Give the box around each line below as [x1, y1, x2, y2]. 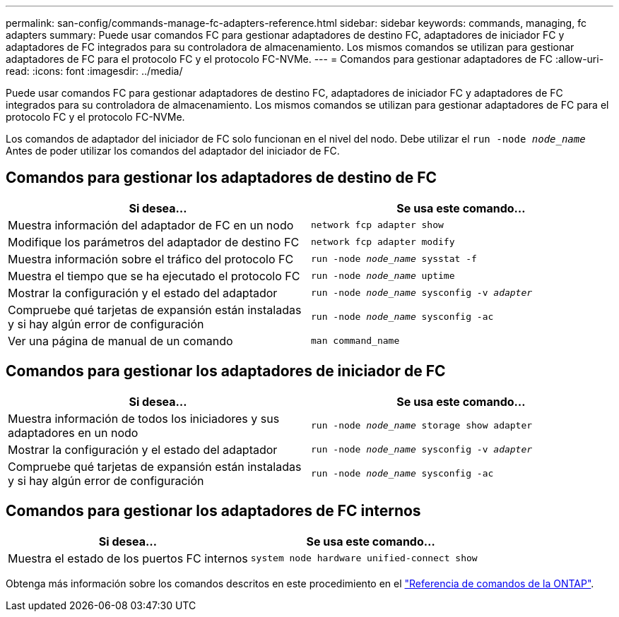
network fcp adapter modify [311, 236, 455, 248]
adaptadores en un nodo [8, 425, 138, 440]
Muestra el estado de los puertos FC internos [8, 551, 248, 565]
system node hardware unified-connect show [250, 553, 478, 564]
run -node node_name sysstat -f [311, 253, 477, 265]
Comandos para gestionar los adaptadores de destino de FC [6, 169, 437, 187]
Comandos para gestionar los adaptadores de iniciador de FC [6, 362, 446, 381]
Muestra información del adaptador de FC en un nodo [8, 217, 294, 232]
